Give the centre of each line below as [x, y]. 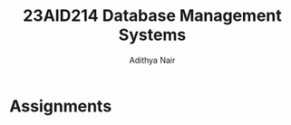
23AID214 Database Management [152, 16]
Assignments [61, 106]
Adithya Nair [152, 60]
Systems [152, 35]
